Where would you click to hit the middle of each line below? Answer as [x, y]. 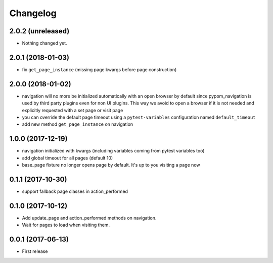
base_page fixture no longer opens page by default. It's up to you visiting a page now [111, 165]
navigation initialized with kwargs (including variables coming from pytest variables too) [113, 151]
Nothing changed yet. [45, 43]
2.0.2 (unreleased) [39, 31]
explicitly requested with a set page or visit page [73, 110]
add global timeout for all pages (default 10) [67, 158]
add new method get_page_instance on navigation [78, 124]
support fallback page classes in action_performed [75, 191]
